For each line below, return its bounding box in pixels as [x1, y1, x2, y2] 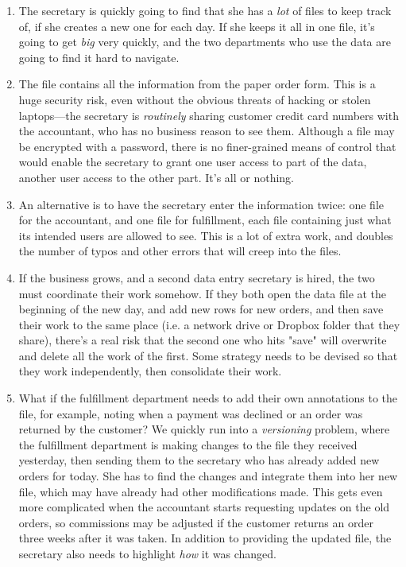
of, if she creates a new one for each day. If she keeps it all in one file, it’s [18, 17, 375, 34]
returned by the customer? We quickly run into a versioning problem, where [18, 421, 390, 437]
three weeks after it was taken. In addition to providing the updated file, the [18, 530, 392, 546]
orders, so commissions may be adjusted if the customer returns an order [18, 514, 373, 530]
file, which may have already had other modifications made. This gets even [18, 483, 383, 499]
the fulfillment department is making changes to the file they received [18, 436, 358, 452]
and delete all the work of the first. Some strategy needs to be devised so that [18, 347, 398, 363]
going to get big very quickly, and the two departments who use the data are [18, 33, 391, 50]
